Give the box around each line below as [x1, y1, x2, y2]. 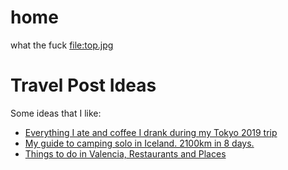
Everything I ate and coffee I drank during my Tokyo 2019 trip [24, 126, 278, 138]
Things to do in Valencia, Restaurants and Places [24, 147, 227, 160]
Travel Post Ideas [10, 74, 157, 97]
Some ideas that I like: [10, 107, 102, 119]
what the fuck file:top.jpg [10, 39, 114, 51]
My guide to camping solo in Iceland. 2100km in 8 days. [24, 137, 255, 149]
